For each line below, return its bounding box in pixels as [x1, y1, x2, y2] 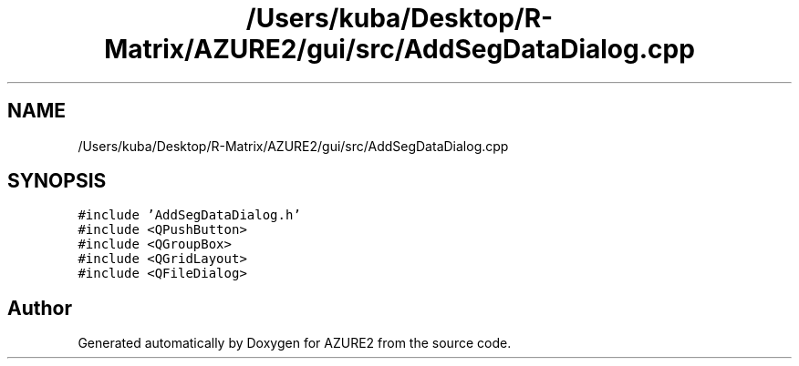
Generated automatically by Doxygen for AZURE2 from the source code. [78, 335, 512, 351]
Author [7, 296, 72, 320]
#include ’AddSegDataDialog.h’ [78, 208, 301, 223]
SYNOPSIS [7, 169, 107, 193]
